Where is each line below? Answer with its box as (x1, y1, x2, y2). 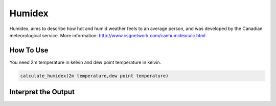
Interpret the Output (9, 88, 75, 96)
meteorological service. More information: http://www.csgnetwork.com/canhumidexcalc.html (9, 32, 205, 38)
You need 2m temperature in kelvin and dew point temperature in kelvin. (9, 59, 162, 65)
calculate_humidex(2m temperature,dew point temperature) (20, 73, 169, 78)
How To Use (9, 46, 49, 55)
